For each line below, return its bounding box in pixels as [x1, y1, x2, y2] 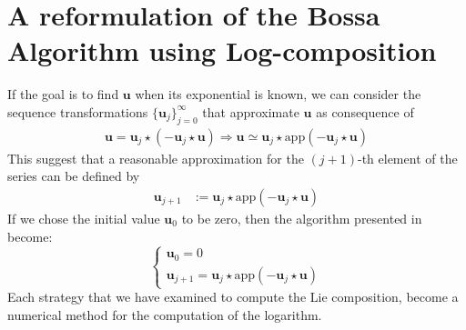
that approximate [202, 102, 299, 121]
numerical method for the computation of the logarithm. [7, 305, 322, 324]
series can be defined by [7, 166, 140, 185]
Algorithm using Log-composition [7, 32, 437, 69]
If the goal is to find [7, 85, 119, 104]
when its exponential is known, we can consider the [135, 85, 421, 104]
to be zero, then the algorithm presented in [181, 208, 422, 227]
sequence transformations [7, 102, 148, 121]
